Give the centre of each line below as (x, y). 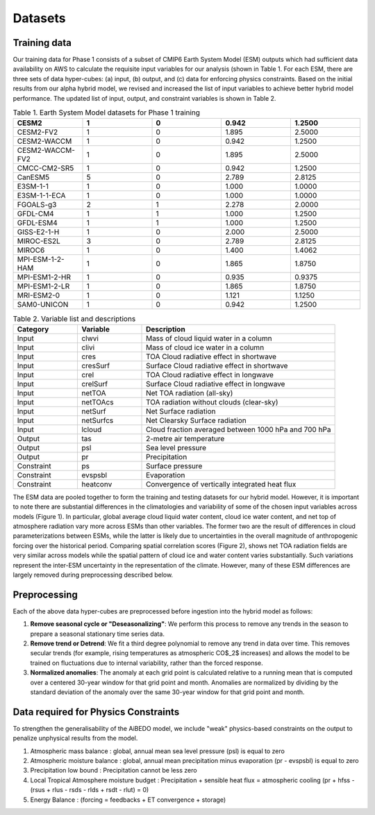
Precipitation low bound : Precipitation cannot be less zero (114, 771)
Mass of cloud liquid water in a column (209, 338)
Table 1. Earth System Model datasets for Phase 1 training (107, 113)
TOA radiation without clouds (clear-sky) (212, 402)
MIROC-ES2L (39, 241)
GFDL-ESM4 (37, 223)
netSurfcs (97, 420)
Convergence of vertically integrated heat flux (221, 484)
